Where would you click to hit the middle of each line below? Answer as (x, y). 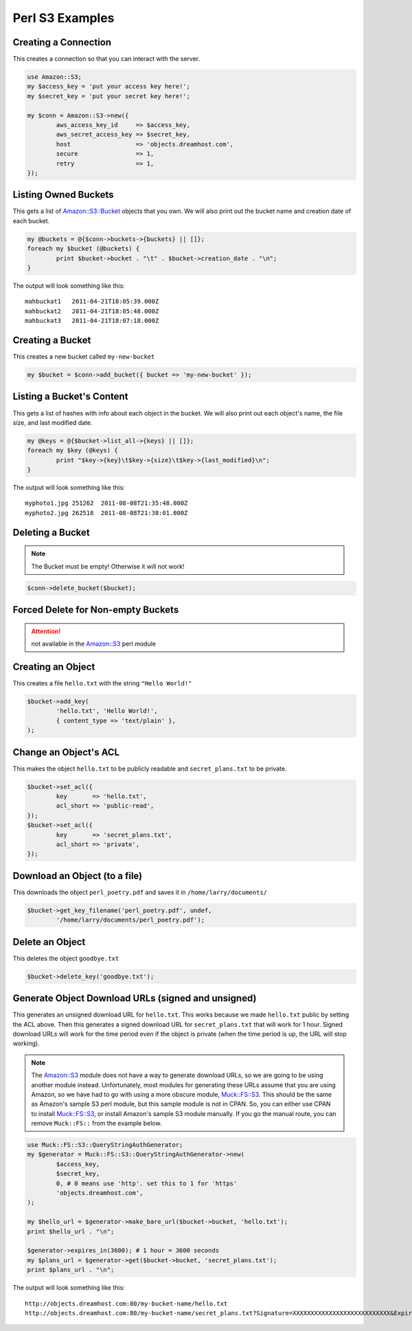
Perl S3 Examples (64, 18)
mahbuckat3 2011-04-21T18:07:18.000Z (92, 321)
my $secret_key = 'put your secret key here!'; (108, 96)
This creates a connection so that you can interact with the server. (106, 59)
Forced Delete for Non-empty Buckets (96, 610)
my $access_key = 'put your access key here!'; (108, 87)
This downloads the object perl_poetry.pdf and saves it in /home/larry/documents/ (140, 892)
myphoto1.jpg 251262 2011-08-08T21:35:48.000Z (106, 503)
